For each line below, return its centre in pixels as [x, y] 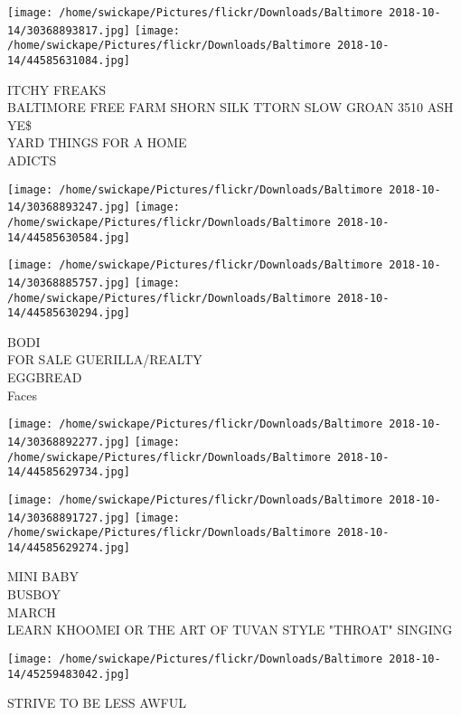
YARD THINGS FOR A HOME [97, 142]
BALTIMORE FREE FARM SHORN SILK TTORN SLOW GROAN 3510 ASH [230, 107]
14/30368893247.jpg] [69, 207]
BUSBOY [34, 594]
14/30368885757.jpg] [69, 282]
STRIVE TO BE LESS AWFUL [97, 703]
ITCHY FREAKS [57, 89]
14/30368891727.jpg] [69, 517]
